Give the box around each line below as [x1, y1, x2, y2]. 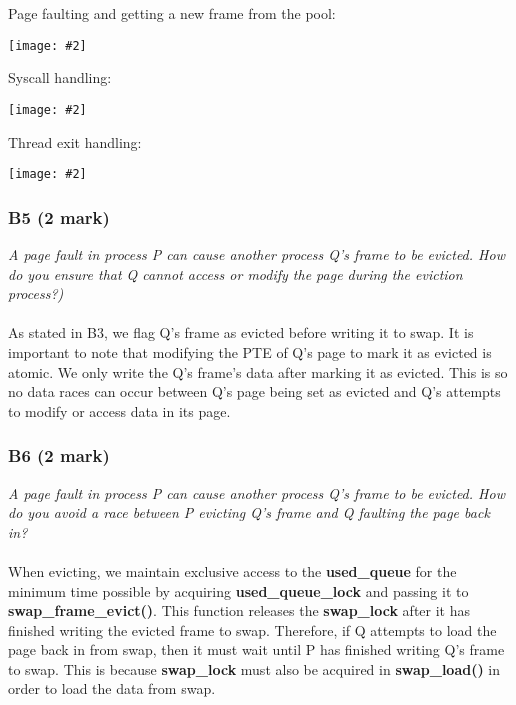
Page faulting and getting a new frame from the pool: [8, 3, 336, 23]
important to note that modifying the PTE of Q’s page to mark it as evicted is [8, 341, 492, 362]
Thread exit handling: [8, 131, 142, 152]
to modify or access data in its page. [8, 400, 231, 421]
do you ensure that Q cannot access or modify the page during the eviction [8, 263, 463, 284]
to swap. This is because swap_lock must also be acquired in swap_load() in [8, 658, 501, 679]
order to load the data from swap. [8, 678, 216, 699]
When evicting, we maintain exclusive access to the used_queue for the [8, 560, 457, 581]
